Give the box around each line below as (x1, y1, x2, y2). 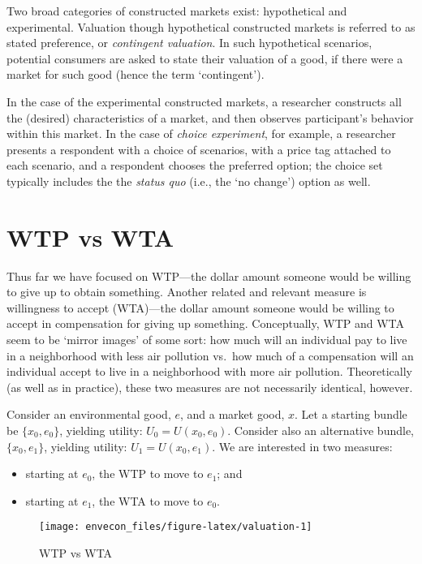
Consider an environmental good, (6, 406, 171, 423)
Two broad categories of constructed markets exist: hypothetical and (6, 2, 347, 19)
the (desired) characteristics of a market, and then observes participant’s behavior (6, 109, 414, 126)
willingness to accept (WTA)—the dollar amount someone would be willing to (6, 299, 394, 316)
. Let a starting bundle (295, 406, 407, 423)
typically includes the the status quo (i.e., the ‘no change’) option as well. (6, 172, 371, 189)
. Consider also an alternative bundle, (227, 422, 414, 438)
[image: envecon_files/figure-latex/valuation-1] (39, 521, 312, 533)
